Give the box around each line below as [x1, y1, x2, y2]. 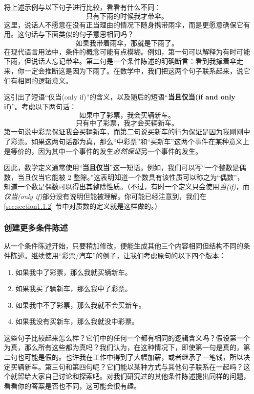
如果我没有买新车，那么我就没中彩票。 [15, 316, 139, 326]
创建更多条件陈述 [4, 222, 68, 234]
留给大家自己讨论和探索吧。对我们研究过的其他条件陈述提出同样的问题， [17, 371, 250, 381]
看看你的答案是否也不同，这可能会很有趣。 [4, 380, 141, 391]
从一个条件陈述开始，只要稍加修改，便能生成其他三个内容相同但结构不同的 [4, 241, 243, 251]
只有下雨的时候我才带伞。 [86, 13, 168, 20]
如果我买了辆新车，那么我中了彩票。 [15, 283, 132, 294]
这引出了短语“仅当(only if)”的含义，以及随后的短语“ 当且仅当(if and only [4, 92, 235, 102]
